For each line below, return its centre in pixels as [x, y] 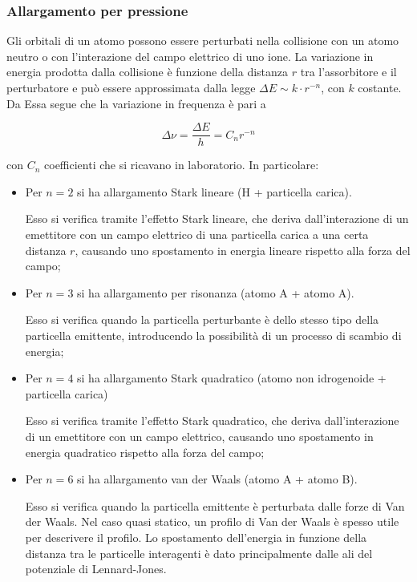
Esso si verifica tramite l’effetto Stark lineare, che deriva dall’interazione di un [217, 218]
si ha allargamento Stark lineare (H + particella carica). [215, 191]
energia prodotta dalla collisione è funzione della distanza [148, 72]
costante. [380, 87]
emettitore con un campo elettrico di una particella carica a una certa [197, 234]
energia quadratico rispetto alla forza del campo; [145, 452]
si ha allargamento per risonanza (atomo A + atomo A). [216, 292]
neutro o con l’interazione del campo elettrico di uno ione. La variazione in [190, 56]
